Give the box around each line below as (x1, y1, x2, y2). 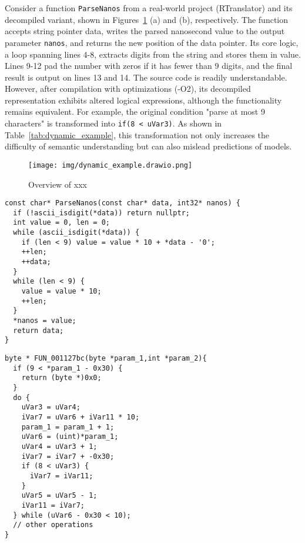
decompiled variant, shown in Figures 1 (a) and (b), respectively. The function (5, 13, 289, 25)
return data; (13, 326, 64, 335)
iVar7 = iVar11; (29, 471, 93, 480)
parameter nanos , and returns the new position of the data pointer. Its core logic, (5, 36, 299, 48)
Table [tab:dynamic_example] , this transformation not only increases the (5, 128, 270, 141)
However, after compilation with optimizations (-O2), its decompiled (5, 82, 251, 95)
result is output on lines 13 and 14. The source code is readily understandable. (5, 71, 287, 83)
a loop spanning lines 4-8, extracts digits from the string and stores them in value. (5, 48, 301, 60)
